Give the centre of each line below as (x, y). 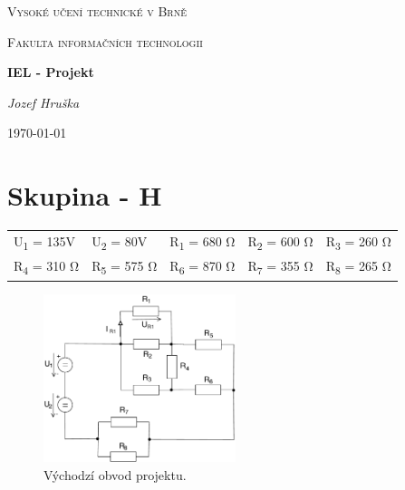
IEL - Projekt (51, 72)
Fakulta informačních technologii (105, 41)
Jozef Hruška (43, 102)
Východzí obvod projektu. (115, 474)
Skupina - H (85, 195)
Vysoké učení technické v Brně (97, 11)
